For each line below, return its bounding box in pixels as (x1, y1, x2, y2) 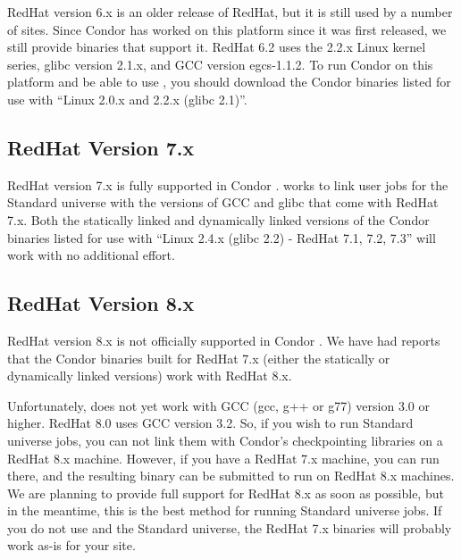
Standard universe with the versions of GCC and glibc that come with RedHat (7, 193, 439, 212)
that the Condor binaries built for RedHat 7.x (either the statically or (7, 348, 390, 367)
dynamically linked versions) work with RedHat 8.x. (7, 366, 292, 385)
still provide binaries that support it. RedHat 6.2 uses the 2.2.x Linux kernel (7, 38, 426, 56)
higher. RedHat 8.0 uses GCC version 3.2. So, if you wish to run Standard (7, 414, 414, 432)
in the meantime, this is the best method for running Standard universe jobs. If (7, 501, 442, 520)
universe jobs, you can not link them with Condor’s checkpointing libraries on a (7, 430, 443, 449)
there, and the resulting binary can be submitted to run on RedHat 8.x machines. (7, 466, 455, 485)
